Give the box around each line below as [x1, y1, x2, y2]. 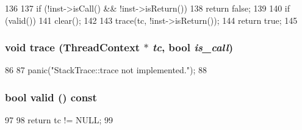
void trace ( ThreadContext [5, 40, 140, 55]
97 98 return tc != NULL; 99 [5, 114, 113, 126]
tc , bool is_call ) [152, 40, 234, 55]
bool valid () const [5, 89, 97, 104]
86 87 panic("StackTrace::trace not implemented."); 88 [5, 63, 207, 76]
